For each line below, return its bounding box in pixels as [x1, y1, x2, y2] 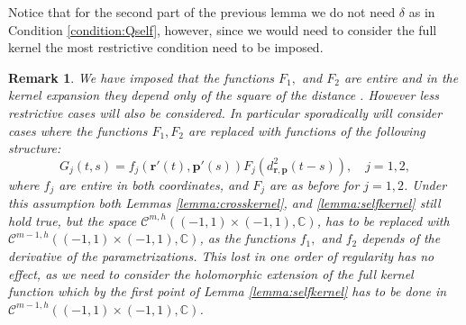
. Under [404, 175, 447, 194]
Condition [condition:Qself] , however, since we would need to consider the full [8, 20, 437, 39]
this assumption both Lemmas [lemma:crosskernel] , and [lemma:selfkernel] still [8, 194, 441, 212]
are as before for [269, 175, 360, 194]
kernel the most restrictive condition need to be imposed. [8, 38, 324, 57]
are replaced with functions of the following [188, 121, 425, 140]
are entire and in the [343, 68, 459, 86]
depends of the [361, 229, 441, 248]
